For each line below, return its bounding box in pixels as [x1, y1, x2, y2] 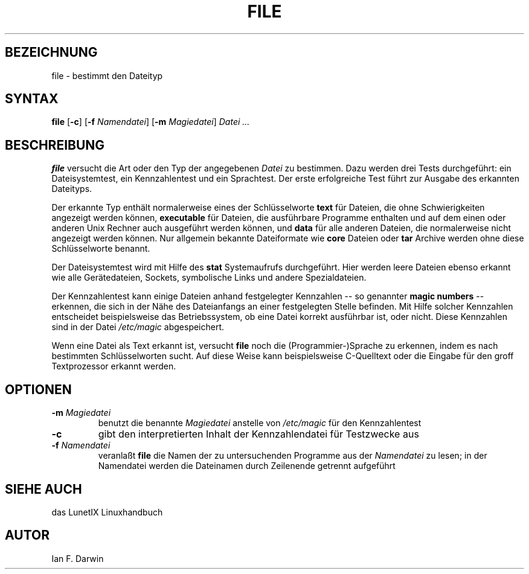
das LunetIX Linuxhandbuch [51, 506, 163, 517]
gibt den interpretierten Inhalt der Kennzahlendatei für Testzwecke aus [98, 428, 419, 441]
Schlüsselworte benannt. [51, 243, 150, 254]
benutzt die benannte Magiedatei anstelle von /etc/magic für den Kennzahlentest [98, 418, 422, 429]
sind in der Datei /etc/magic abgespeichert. [51, 322, 225, 333]
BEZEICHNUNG [5, 45, 98, 60]
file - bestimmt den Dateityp [51, 70, 163, 81]
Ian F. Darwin [51, 553, 104, 564]
